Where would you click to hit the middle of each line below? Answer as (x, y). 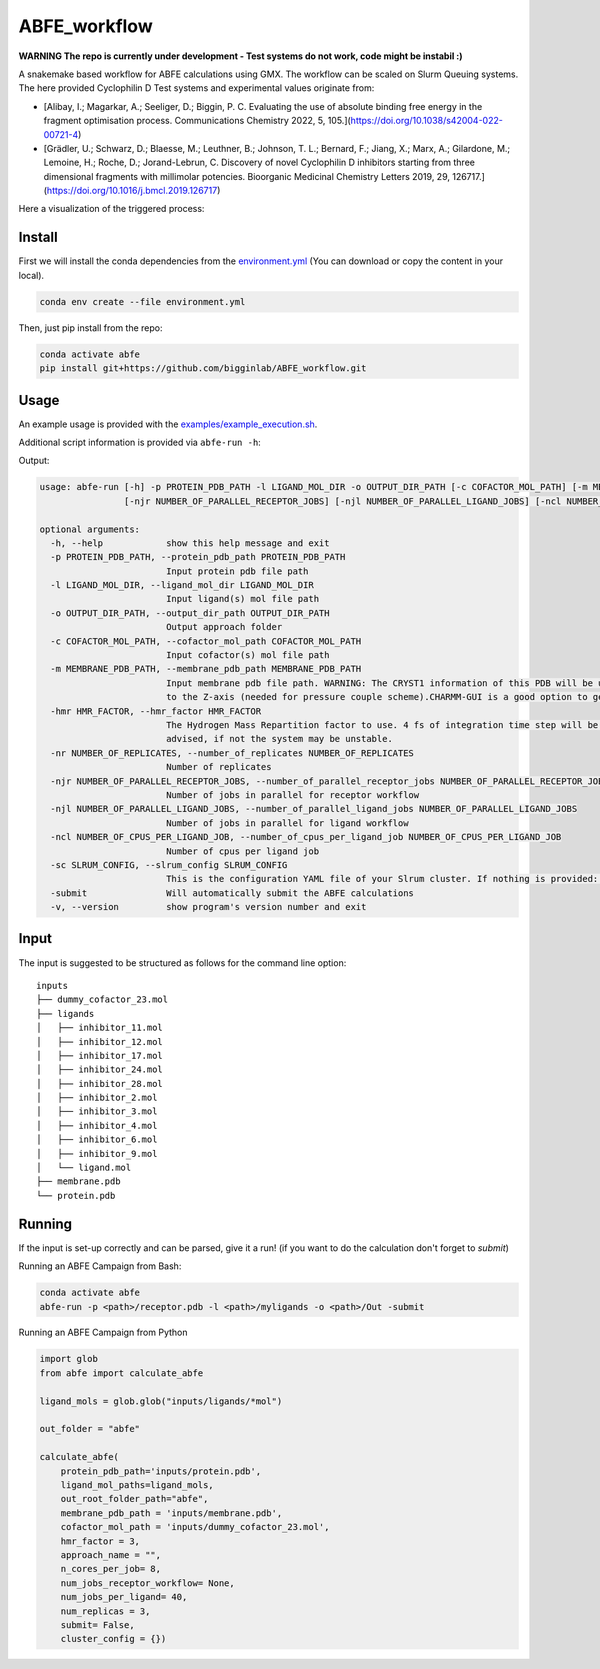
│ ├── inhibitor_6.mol (97, 1139)
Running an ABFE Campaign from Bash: (100, 1266)
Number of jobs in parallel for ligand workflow (287, 823)
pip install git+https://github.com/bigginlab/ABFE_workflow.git (203, 368)
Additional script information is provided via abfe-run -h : (140, 442)
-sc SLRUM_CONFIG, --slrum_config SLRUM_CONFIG (169, 864)
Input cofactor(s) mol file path (247, 655)
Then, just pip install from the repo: (91, 327)
